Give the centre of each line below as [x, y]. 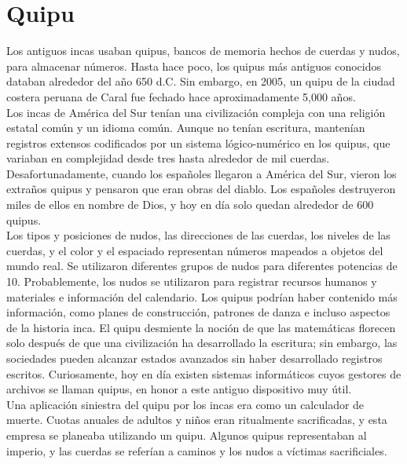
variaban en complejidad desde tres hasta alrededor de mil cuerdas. [168, 158]
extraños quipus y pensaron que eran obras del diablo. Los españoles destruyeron [201, 189]
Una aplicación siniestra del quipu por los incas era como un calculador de [185, 404]
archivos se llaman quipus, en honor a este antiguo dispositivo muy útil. [179, 389]
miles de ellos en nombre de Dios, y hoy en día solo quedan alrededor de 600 [190, 205]
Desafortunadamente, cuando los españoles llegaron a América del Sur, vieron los [202, 173]
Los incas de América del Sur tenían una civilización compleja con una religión [196, 112]
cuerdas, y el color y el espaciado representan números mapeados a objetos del [195, 250]
